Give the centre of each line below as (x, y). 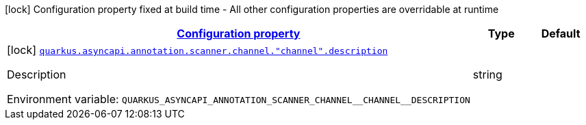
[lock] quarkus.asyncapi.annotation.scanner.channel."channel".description (198, 50)
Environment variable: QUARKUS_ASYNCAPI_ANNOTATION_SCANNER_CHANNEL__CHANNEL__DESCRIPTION (239, 99)
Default (561, 33)
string (487, 74)
